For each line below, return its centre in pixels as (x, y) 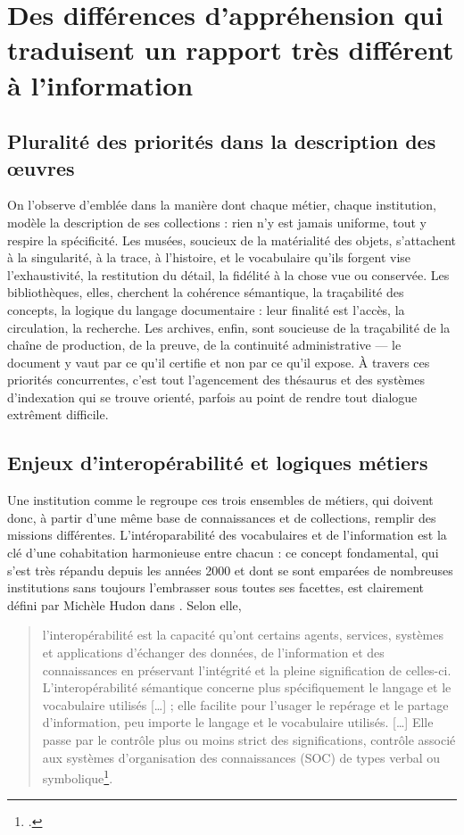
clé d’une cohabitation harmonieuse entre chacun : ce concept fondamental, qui (223, 553)
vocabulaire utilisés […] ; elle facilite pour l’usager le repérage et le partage (245, 704)
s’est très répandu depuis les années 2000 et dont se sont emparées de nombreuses (230, 570)
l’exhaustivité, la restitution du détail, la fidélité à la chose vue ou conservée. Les (228, 274)
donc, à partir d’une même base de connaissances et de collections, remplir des (222, 517)
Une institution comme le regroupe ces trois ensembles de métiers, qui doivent (220, 500)
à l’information (100, 84)
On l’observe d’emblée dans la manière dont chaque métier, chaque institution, (222, 205)
